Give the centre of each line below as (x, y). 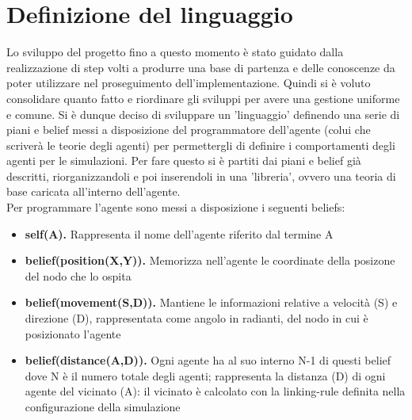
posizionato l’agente (73, 333)
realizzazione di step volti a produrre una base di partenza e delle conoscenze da (201, 67)
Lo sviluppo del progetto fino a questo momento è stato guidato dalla (175, 52)
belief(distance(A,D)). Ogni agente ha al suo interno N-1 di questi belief (208, 360)
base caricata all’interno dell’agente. (93, 191)
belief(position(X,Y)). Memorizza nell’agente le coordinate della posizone (210, 260)
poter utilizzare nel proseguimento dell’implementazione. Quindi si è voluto (189, 83)
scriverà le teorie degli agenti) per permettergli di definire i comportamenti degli (201, 145)
